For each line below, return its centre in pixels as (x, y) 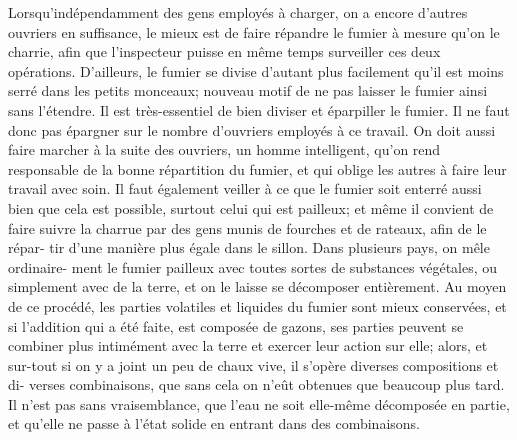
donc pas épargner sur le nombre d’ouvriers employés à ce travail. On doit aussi (252, 129)
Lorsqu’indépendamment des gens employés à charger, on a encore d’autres (238, 12)
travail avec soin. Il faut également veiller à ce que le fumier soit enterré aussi (245, 188)
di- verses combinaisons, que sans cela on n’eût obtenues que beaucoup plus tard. (256, 384)
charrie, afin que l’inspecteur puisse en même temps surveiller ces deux (224, 51)
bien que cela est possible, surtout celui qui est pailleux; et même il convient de (251, 207)
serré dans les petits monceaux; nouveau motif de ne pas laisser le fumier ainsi (248, 90)
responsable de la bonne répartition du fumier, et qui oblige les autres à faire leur (257, 168)
